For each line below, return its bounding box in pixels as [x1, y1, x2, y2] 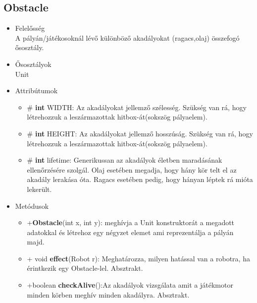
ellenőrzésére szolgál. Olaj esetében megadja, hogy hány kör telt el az [27, 164, 237, 175]
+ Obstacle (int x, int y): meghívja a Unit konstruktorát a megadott [27, 217, 235, 228]
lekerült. [27, 183, 52, 194]
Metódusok [15, 200, 49, 211]
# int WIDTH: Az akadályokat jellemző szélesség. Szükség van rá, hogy [27, 102, 247, 112]
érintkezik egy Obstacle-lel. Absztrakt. [27, 263, 143, 273]
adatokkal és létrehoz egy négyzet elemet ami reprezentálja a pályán [27, 227, 234, 237]
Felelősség [15, 23, 45, 33]
